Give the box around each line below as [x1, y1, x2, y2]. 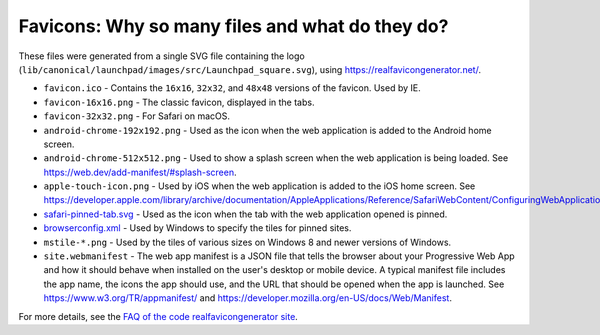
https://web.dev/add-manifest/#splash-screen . [43, 166, 237, 178]
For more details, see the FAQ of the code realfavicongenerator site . [18, 310, 299, 322]
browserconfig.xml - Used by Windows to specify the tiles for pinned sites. [43, 222, 352, 234]
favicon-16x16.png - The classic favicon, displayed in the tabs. [43, 96, 315, 108]
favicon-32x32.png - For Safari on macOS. [43, 110, 230, 122]
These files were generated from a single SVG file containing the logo [18, 50, 305, 62]
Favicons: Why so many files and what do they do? [18, 15, 449, 37]
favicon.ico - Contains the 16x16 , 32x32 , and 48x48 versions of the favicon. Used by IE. [43, 82, 421, 94]
